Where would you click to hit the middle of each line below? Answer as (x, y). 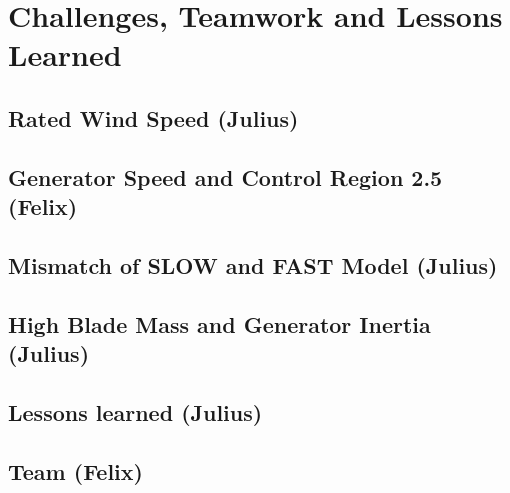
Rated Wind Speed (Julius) (153, 117)
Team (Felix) (75, 470)
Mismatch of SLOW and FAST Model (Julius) (253, 264)
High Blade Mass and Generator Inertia (219, 323)
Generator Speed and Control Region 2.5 (225, 176)
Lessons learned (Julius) (135, 411)
